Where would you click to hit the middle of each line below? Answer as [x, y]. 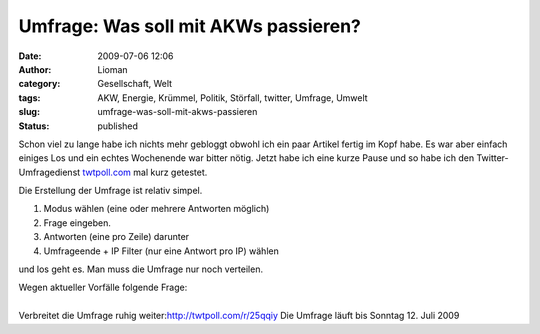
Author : [35, 69]
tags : [29, 97]
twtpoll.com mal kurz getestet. [145, 172]
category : [39, 84]
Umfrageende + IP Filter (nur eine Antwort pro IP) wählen [161, 251]
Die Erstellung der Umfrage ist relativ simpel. [110, 191]
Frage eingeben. [77, 222]
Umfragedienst [49, 172]
